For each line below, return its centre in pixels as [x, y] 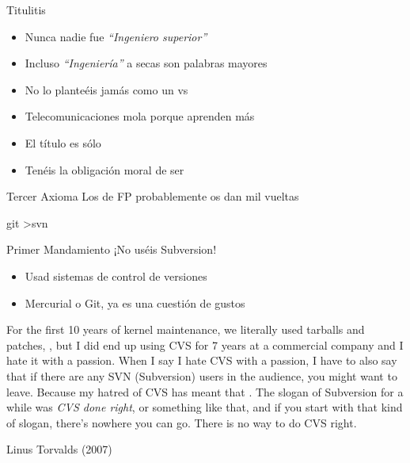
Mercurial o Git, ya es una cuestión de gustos [135, 302]
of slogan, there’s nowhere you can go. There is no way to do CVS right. [182, 422]
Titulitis [26, 10]
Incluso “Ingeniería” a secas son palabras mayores [146, 63]
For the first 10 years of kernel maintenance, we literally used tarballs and [186, 329]
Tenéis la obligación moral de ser [104, 169]
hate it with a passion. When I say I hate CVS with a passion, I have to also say [202, 360]
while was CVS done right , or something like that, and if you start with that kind [205, 407]
